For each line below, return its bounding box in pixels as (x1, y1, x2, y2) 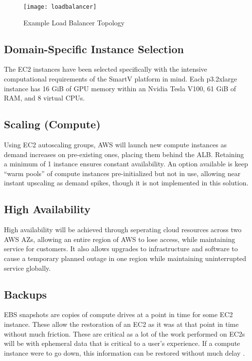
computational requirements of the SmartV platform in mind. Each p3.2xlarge (4, 74, 237, 84)
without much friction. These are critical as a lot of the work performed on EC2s (4, 328, 245, 339)
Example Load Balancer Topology (23, 17, 125, 27)
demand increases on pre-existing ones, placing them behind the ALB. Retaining (4, 149, 244, 159)
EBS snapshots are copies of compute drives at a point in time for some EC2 (4, 309, 233, 320)
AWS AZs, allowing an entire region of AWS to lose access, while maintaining (4, 234, 235, 244)
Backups (4, 286, 47, 301)
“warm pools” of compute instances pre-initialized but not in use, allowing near (4, 168, 241, 178)
